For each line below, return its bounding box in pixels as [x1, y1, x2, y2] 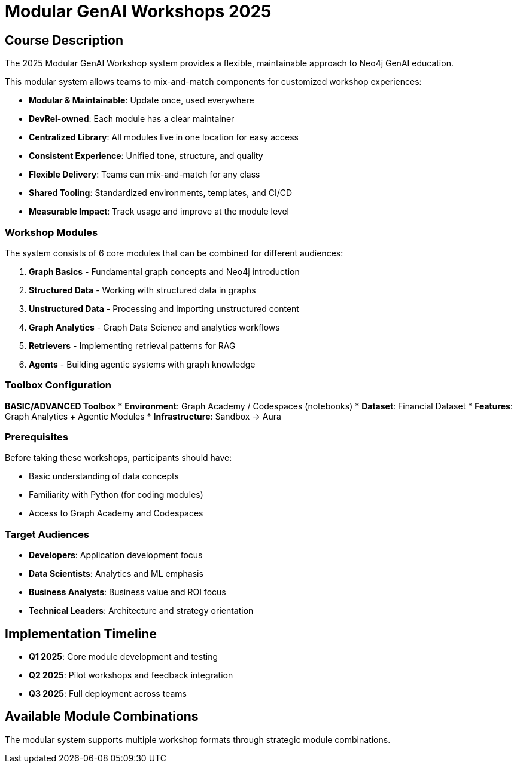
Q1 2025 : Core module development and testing [29, 651, 218, 662]
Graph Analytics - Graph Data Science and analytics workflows [29, 322, 280, 332]
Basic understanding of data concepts [29, 471, 179, 482]
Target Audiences [5, 528, 90, 540]
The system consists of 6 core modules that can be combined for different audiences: [5, 247, 343, 258]
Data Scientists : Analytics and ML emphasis [29, 568, 203, 579]
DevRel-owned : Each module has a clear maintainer [29, 114, 235, 124]
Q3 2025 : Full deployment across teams [29, 689, 187, 699]
